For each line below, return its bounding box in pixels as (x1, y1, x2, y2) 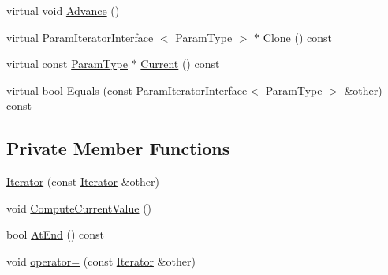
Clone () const (263, 28, 332, 45)
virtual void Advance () (6, 2, 120, 18)
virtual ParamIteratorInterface (6, 28, 154, 45)
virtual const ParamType (6, 55, 128, 72)
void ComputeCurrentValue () (6, 199, 152, 216)
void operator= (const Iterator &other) (6, 252, 196, 269)
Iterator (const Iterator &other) (6, 173, 159, 190)
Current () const (140, 55, 220, 72)
